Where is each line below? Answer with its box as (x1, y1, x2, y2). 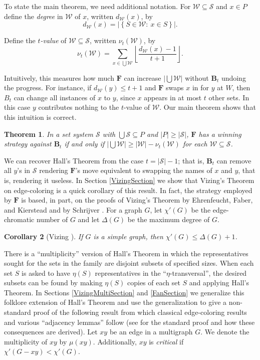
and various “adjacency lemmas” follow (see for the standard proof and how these (4, 316, 255, 327)
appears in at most (144, 92, 202, 102)
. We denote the (200, 326, 249, 337)
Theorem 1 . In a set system (4, 128, 94, 139)
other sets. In (208, 92, 249, 102)
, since (116, 92, 135, 102)
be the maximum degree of (127, 214, 210, 225)
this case (4, 102, 31, 112)
